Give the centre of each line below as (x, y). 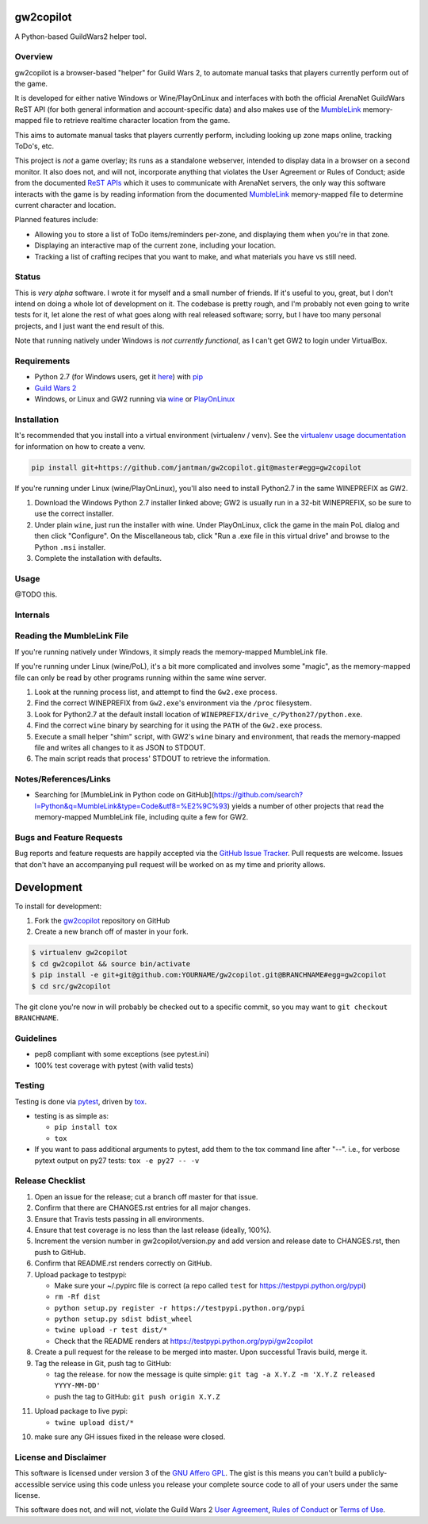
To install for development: (58, 906)
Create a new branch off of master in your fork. (111, 931)
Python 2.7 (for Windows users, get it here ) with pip (119, 377)
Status (28, 277)
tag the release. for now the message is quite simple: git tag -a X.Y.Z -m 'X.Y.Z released (215, 1374)
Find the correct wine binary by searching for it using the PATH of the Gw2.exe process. (178, 725)
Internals (32, 615)
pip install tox (86, 1127)
